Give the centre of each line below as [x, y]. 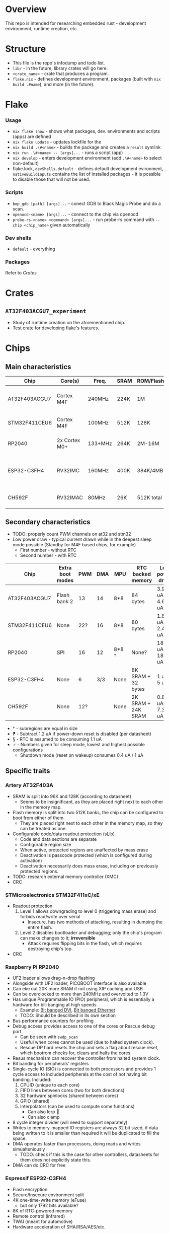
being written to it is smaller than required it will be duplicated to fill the [86, 1133]
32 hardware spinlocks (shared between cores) [69, 1096]
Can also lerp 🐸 [43, 1112]
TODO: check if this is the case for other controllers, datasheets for [90, 1154]
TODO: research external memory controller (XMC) [65, 877]
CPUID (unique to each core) [50, 1085]
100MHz [98, 423]
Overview [26, 9]
